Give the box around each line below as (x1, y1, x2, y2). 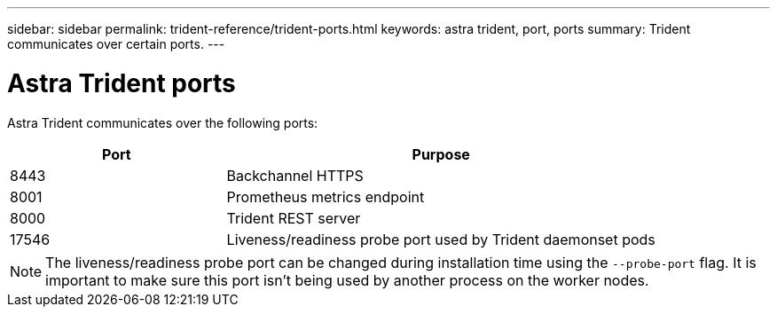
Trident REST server (226, 208, 361, 227)
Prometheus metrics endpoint (226, 187, 425, 206)
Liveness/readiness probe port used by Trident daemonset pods (226, 230, 655, 248)
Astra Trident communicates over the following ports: (7, 114, 318, 130)
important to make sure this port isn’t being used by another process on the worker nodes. (45, 271, 649, 289)
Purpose (412, 145, 470, 163)
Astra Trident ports (7, 67, 236, 98)
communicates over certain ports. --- (7, 36, 225, 51)
